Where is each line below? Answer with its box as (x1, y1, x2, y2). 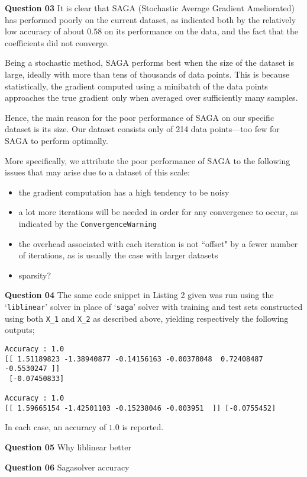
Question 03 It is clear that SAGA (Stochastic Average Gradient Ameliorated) (5, 2, 295, 14)
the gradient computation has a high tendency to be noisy (18, 185, 230, 198)
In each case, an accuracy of (5, 421, 106, 433)
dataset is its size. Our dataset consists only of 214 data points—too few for (5, 123, 280, 135)
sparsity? (18, 268, 51, 281)
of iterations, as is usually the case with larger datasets (18, 249, 218, 261)
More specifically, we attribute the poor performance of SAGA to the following (5, 154, 290, 167)
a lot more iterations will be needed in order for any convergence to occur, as (18, 206, 298, 218)
